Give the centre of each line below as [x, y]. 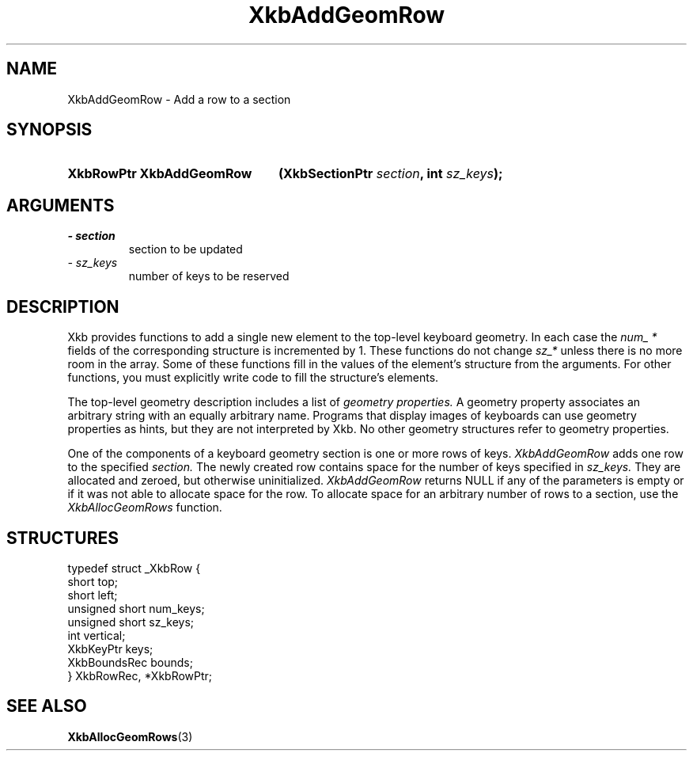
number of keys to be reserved [209, 276]
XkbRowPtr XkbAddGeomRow [160, 174]
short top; [93, 581]
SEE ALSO [47, 706]
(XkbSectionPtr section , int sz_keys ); [390, 174]
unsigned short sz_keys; [131, 622]
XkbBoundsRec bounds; [130, 662]
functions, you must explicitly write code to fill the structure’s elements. [253, 378]
